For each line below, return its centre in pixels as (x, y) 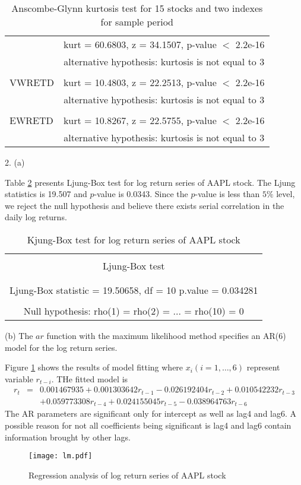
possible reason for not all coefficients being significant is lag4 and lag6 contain (148, 425)
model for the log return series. (61, 347)
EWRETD (31, 120)
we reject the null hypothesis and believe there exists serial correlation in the (145, 205)
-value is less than (227, 194)
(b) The (19, 335)
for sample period (137, 22)
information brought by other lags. (68, 437)
